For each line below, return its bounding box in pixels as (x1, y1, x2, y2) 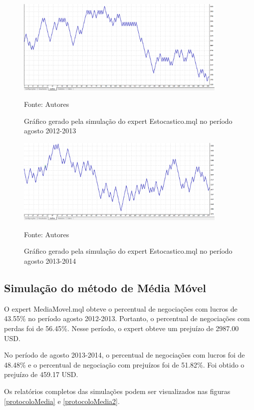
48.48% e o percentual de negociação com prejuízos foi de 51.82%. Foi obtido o (4, 359, 245, 370)
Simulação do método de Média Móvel (4, 280, 207, 296)
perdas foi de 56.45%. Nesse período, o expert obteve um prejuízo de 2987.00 (4, 323, 239, 334)
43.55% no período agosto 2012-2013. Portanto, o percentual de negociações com (4, 313, 250, 324)
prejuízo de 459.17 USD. (4, 369, 78, 380)
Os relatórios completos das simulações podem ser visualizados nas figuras (4, 386, 231, 397)
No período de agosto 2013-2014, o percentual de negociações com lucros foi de (4, 350, 245, 360)
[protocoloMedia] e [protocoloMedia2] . (4, 396, 120, 406)
